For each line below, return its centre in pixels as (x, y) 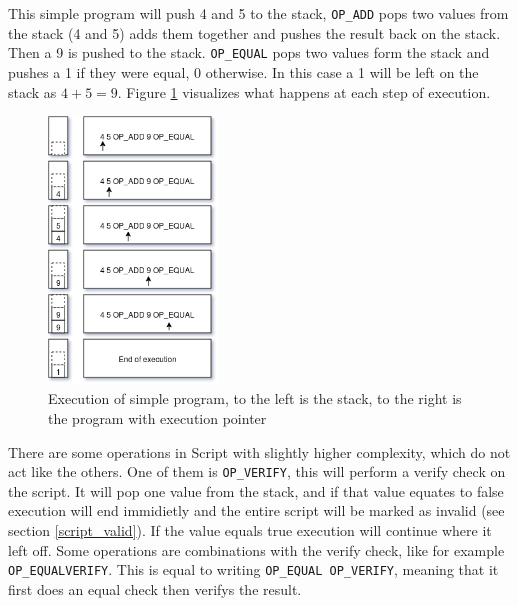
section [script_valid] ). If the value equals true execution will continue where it (250, 529)
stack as (32, 91)
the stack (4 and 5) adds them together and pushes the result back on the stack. (254, 32)
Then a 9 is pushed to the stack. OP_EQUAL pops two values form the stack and (249, 52)
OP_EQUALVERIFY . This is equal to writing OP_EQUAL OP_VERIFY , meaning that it (253, 569)
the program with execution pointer (157, 417)
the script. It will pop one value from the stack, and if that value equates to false (256, 490)
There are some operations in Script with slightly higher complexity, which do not (259, 451)
